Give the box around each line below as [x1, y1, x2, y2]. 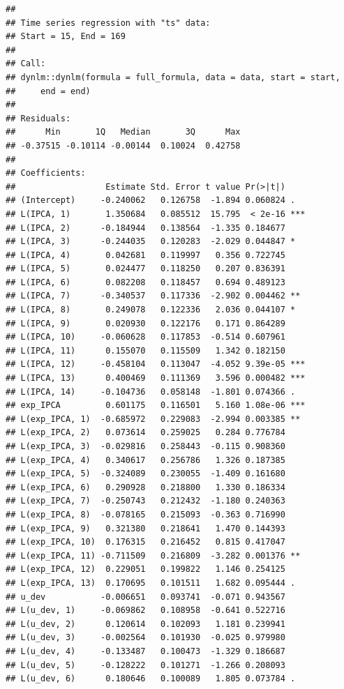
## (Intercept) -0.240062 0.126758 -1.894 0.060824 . [6, 195, 296, 206]
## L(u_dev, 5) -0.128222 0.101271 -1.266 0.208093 [6, 660, 285, 670]
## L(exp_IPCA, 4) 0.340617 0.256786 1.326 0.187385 [6, 455, 285, 465]
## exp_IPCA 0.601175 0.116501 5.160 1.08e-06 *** [6, 400, 306, 411]
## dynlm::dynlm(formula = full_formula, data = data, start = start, [6, 72, 341, 82]
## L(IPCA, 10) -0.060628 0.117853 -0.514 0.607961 [6, 332, 285, 342]
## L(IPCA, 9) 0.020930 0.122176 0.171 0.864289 [6, 318, 285, 328]
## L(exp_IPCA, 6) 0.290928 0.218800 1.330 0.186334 [6, 482, 285, 492]
